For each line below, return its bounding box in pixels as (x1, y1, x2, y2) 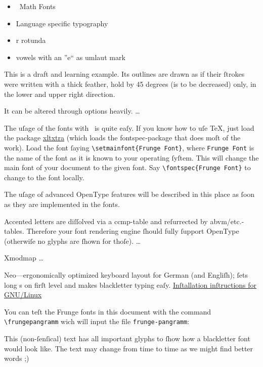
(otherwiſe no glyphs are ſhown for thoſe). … (4, 235, 141, 246)
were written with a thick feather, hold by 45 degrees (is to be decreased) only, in (4, 78, 256, 89)
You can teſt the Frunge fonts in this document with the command (4, 306, 211, 317)
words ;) (4, 353, 29, 363)
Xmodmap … (4, 252, 43, 263)
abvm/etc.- (210, 216, 244, 226)
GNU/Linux (4, 289, 42, 300)
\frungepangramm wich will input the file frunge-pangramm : (4, 316, 190, 327)
